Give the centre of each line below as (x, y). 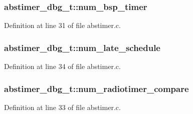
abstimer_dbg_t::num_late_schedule (82, 47)
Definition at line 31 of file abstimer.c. (62, 25)
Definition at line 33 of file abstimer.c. (62, 107)
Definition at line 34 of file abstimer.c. (62, 66)
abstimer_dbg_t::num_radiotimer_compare (96, 88)
